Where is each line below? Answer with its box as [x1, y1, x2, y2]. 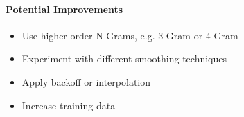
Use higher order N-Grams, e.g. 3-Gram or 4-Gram [21, 28, 238, 42]
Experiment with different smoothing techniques [21, 51, 227, 66]
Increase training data [21, 98, 116, 112]
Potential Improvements [6, 1, 123, 16]
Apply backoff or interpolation [21, 74, 151, 89]
